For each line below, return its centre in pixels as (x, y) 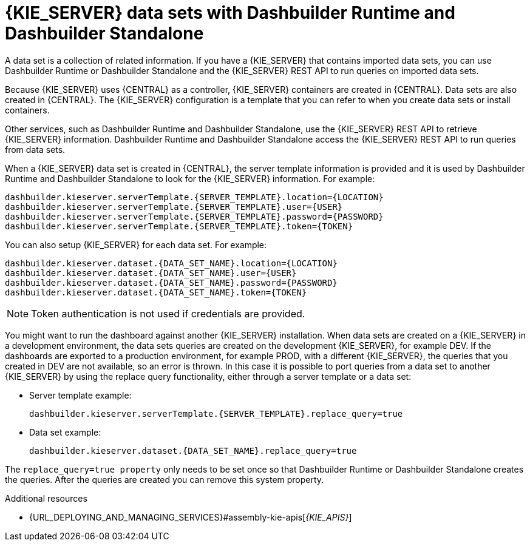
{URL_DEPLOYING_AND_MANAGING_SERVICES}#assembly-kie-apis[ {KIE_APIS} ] (191, 517)
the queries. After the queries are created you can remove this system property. (165, 479)
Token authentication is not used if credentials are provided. (168, 313)
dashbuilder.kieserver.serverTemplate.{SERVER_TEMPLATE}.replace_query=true (216, 413)
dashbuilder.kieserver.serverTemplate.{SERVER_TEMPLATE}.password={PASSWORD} (194, 216)
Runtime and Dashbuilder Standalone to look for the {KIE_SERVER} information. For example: (190, 178)
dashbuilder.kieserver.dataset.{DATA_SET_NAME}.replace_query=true (193, 450)
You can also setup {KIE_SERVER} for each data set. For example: (136, 244)
